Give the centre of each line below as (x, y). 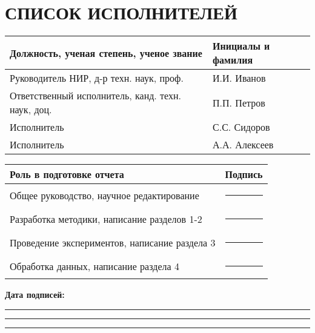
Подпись (244, 174)
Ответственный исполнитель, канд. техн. (95, 96)
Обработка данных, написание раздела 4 (94, 266)
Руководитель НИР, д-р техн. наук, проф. (97, 78)
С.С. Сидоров (241, 127)
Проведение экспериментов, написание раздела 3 (113, 243)
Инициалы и (241, 46)
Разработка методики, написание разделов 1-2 (106, 219)
